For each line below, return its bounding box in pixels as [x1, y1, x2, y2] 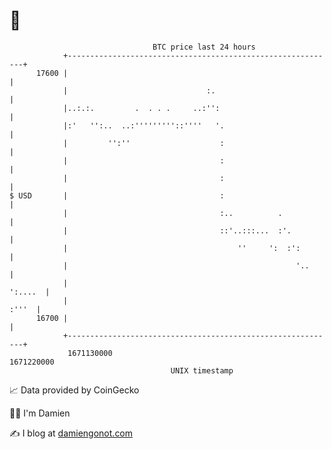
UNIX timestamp [170, 365, 234, 376]
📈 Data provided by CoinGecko [9, 384, 140, 396]
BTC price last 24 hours [152, 42, 256, 52]
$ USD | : [9, 190, 225, 201]
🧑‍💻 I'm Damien [9, 407, 71, 419]
